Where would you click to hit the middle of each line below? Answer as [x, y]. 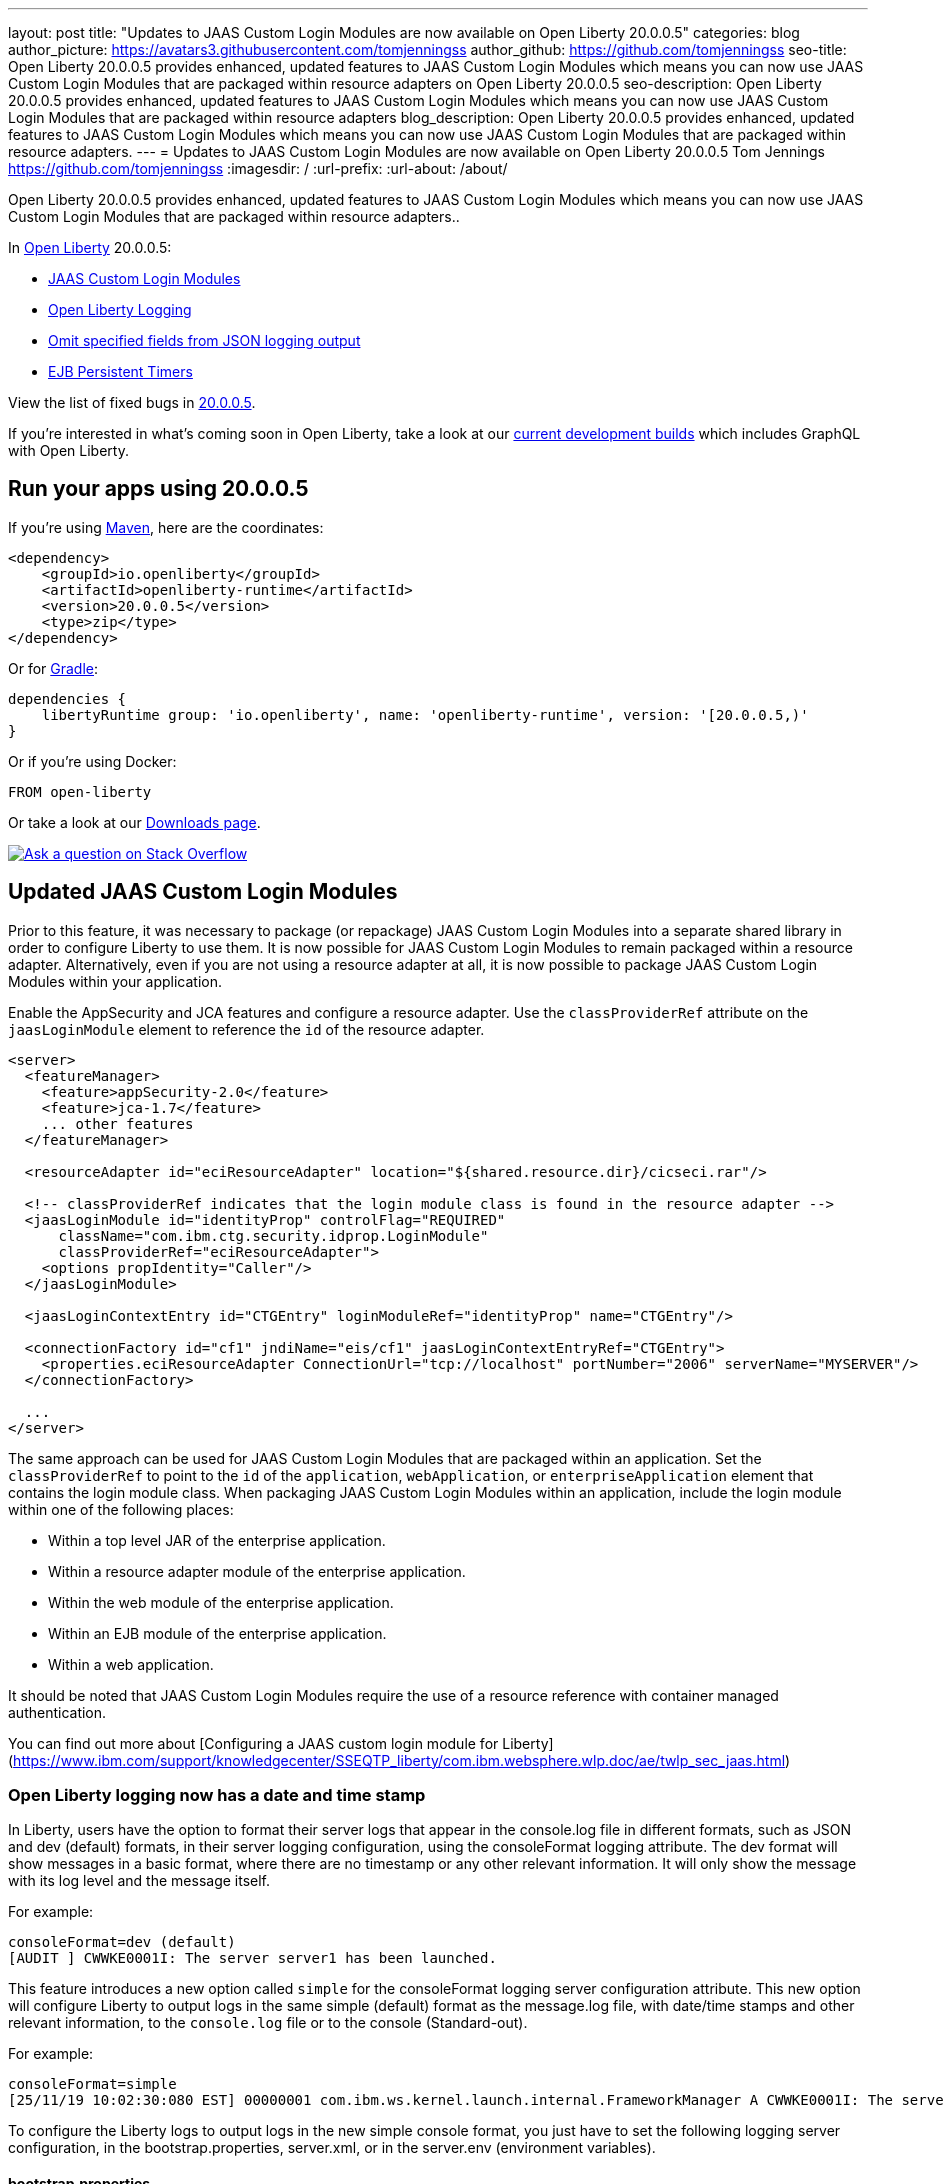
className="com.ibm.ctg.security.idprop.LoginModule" [273, 1235]
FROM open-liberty [80, 791]
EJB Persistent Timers [120, 371]
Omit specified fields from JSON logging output [204, 340]
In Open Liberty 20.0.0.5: [90, 247]
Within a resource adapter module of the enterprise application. [257, 1571]
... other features [117, 1123]
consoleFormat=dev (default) [122, 1942]
